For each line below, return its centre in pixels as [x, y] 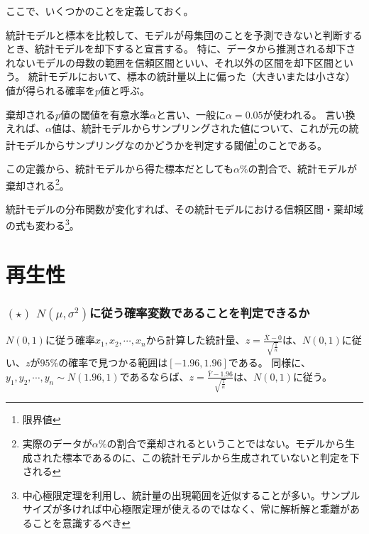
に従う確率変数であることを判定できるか [199, 312]
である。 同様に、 [269, 363]
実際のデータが [57, 443]
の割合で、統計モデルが [302, 168]
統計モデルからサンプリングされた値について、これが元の [215, 128]
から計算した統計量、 [195, 340]
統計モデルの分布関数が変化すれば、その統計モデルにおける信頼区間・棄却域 [184, 208]
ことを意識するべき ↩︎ [81, 523]
